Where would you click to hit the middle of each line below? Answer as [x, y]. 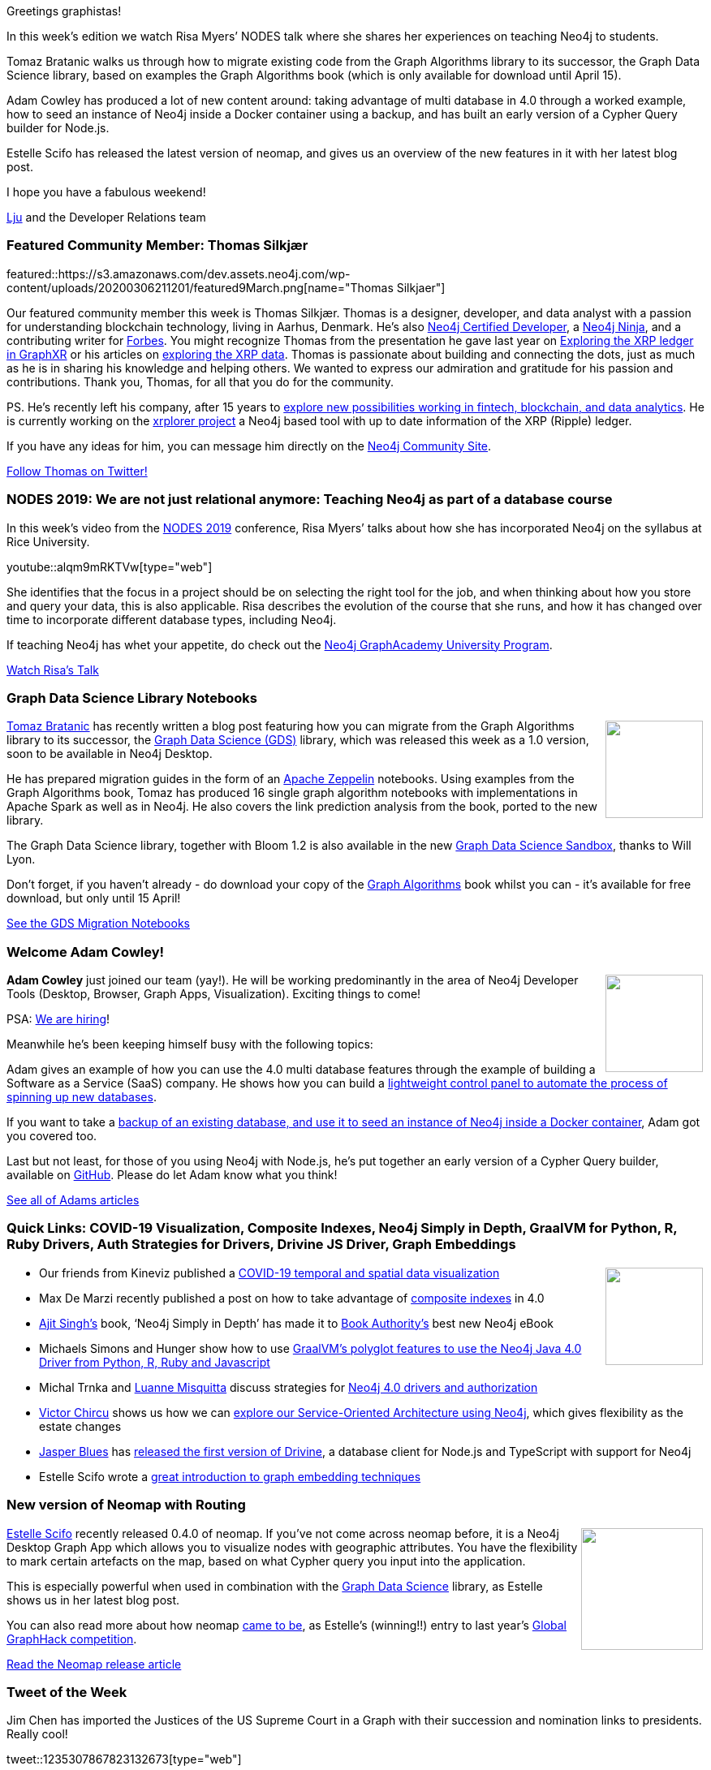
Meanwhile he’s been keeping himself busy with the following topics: [190, 1044]
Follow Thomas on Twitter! [77, 471]
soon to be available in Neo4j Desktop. [110, 754]
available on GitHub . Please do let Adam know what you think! [172, 1175]
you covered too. [52, 1136]
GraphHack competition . [72, 1639]
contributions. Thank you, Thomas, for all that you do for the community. [200, 381]
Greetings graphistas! [64, 11]
